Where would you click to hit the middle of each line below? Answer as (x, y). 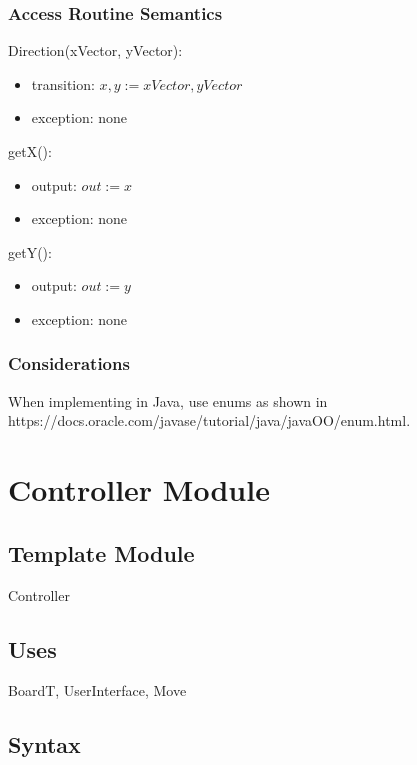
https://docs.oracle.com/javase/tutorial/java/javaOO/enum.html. (209, 420)
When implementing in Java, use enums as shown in (168, 400)
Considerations (69, 363)
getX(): (30, 151)
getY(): (30, 251)
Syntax (44, 744)
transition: (63, 83)
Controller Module (139, 489)
